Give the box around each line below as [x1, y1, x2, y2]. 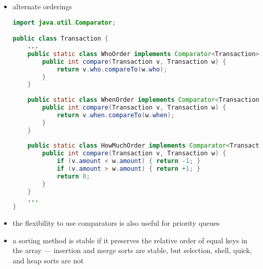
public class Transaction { [12, 35, 108, 43]
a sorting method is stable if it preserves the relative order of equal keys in [12, 235, 248, 245]
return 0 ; [57, 172, 90, 180]
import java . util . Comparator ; [12, 19, 116, 26]
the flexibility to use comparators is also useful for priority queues [12, 218, 220, 228]
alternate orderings [12, 1, 72, 11]
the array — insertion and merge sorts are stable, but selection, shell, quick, [12, 245, 252, 256]
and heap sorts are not [12, 255, 84, 266]
